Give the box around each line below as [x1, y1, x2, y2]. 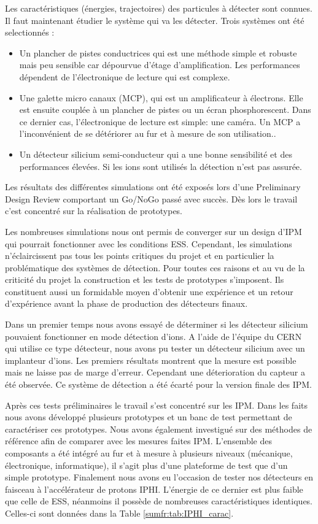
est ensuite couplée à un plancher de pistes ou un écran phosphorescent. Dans [19, 103, 311, 116]
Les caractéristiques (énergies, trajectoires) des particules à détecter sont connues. [5, 2, 312, 14]
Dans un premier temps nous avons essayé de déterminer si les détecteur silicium [5, 318, 308, 331]
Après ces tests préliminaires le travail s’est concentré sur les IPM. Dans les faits [5, 398, 308, 411]
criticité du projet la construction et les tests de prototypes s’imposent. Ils [5, 273, 284, 286]
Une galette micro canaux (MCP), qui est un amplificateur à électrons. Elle [19, 91, 303, 104]
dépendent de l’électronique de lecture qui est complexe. [19, 70, 230, 83]
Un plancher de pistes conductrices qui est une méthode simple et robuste [19, 46, 297, 59]
